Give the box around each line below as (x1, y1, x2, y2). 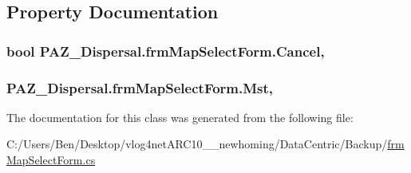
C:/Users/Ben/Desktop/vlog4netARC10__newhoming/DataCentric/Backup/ (6, 136, 388, 152)
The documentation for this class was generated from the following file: (6, 108, 354, 125)
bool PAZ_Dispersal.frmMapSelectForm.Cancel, (6, 41, 325, 61)
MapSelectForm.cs (6, 151, 96, 168)
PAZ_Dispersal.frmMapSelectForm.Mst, (6, 77, 274, 97)
